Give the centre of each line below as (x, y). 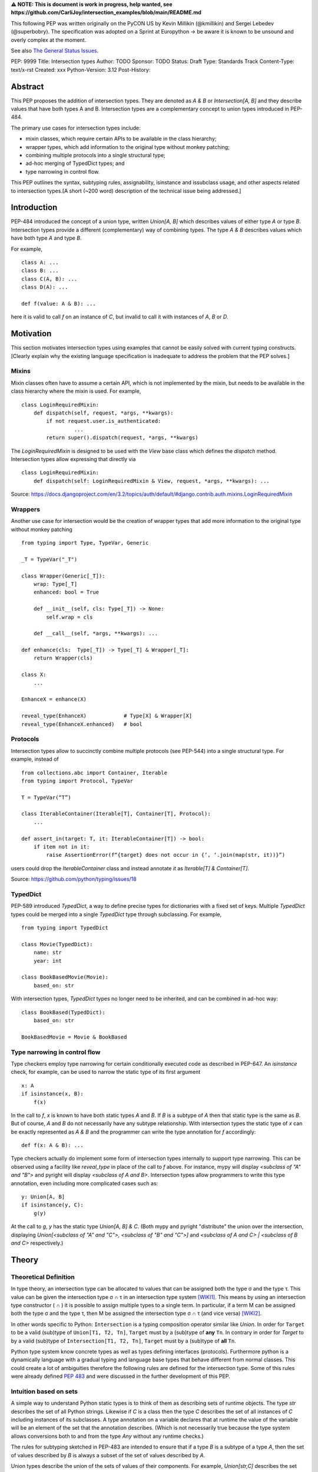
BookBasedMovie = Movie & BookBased (74, 1037)
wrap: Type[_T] (55, 584)
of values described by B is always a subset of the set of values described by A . (108, 1455)
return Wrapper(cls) (63, 658)
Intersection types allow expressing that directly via (73, 459)
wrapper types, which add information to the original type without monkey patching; (127, 147)
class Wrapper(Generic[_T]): (63, 576)
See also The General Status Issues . (55, 51)
